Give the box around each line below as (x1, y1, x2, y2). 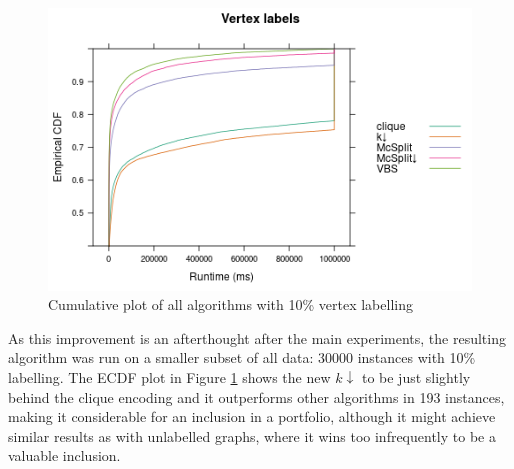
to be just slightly (361, 367, 471, 388)
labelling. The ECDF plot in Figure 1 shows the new (8, 367, 331, 388)
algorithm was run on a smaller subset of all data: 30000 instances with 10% (8, 347, 476, 368)
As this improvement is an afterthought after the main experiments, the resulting (8, 327, 506, 348)
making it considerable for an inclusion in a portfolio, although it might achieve (8, 406, 496, 427)
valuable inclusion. (8, 445, 121, 466)
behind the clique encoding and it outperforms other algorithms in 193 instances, (8, 386, 505, 407)
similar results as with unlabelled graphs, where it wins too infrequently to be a (8, 425, 496, 446)
